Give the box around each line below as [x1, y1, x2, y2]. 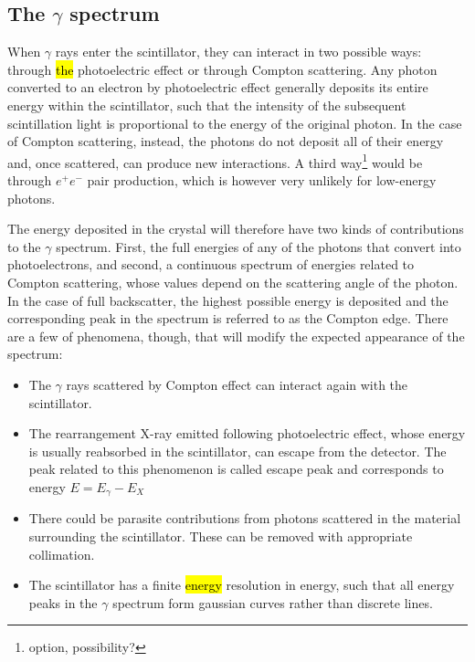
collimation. [28, 544, 95, 563]
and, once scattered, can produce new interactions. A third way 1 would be [7, 150, 423, 172]
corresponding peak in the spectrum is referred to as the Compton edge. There [7, 309, 449, 328]
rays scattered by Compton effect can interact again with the [66, 374, 408, 394]
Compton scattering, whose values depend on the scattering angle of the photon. [7, 272, 459, 291]
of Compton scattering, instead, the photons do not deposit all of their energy [7, 131, 444, 151]
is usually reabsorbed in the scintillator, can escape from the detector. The [28, 441, 447, 460]
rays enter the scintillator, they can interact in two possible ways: [55, 42, 422, 61]
